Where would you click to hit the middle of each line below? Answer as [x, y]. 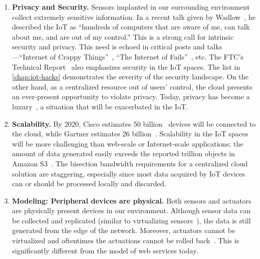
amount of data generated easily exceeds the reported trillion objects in [123, 153]
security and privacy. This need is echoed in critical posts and [108, 47]
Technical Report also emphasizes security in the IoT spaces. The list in [126, 66]
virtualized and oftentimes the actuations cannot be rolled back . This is [126, 240]
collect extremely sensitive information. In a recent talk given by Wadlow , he [134, 17]
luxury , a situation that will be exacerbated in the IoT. [100, 106]
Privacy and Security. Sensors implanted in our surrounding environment [131, 7]
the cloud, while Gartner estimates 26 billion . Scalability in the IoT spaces [130, 134]
